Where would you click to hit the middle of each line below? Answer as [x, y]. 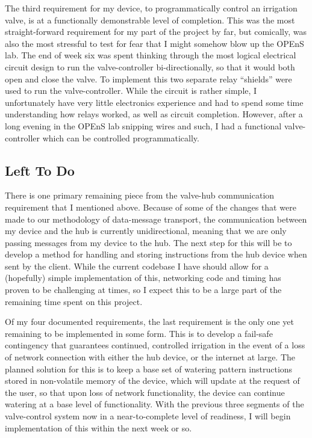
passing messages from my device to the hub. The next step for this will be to [148, 242]
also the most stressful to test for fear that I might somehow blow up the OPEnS [154, 43]
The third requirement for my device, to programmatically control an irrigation [151, 8]
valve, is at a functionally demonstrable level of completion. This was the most [150, 20]
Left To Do [40, 170]
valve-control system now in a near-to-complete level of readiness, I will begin [148, 416]
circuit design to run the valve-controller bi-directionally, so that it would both [150, 66]
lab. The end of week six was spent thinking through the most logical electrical [151, 55]
